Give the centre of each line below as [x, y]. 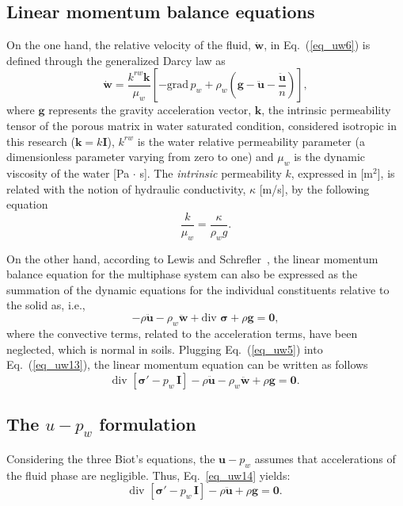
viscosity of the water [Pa [68, 172]
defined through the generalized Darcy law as [116, 60]
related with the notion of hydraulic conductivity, [126, 188]
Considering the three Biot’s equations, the [111, 458]
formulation [148, 424]
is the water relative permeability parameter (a [251, 141]
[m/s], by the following [314, 188]
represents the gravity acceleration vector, [150, 110]
